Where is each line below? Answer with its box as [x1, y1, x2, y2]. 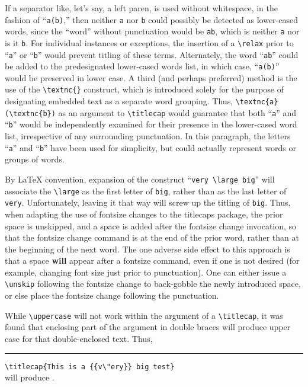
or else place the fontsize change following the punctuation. [5, 289, 219, 302]
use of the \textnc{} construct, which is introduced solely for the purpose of [5, 83, 284, 95]
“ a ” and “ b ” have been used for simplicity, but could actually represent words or [5, 141, 297, 153]
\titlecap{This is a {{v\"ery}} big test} [5, 362, 175, 371]
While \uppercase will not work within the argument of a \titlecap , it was [5, 309, 283, 321]
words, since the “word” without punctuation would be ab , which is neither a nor [5, 25, 300, 37]
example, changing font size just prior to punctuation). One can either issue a [5, 266, 287, 278]
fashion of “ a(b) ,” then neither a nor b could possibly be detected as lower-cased [5, 13, 298, 25]
